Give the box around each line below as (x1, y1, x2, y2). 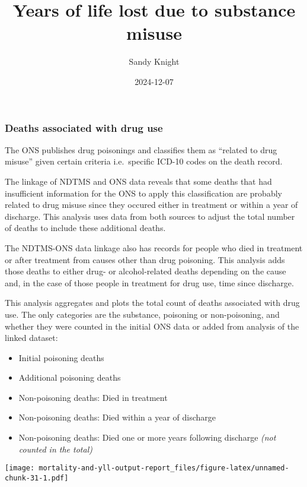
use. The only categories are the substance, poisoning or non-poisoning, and (5, 308, 280, 320)
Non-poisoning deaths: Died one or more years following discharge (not (18, 431, 276, 444)
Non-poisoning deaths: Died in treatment (18, 391, 168, 403)
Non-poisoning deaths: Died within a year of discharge (18, 411, 216, 423)
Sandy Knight (129, 55, 180, 68)
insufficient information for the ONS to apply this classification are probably (5, 186, 282, 199)
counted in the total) (18, 442, 92, 455)
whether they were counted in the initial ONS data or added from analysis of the (5, 320, 299, 332)
